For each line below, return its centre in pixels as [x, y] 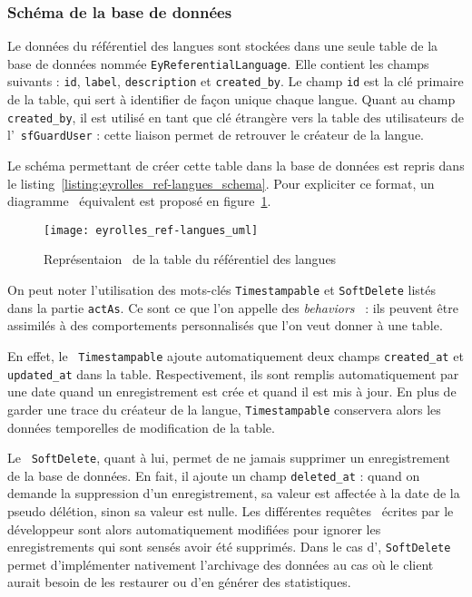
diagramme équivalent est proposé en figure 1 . [139, 201]
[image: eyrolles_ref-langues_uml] [151, 230]
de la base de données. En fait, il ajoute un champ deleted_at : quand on [214, 475]
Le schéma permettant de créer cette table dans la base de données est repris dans [236, 166]
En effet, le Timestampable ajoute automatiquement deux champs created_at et [236, 355]
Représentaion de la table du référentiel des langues [190, 259]
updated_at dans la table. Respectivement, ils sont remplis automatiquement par [233, 373]
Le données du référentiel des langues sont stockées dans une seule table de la [223, 46]
